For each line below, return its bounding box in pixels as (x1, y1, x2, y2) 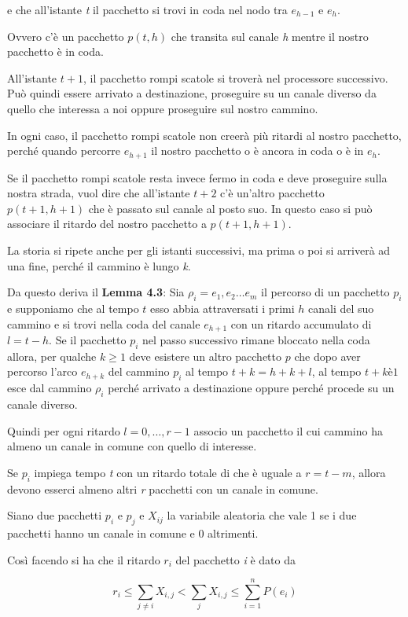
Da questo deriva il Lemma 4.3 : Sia (7, 284, 185, 300)
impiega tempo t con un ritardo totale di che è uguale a (34, 464, 302, 480)
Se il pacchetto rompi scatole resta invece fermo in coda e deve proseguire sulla (7, 169, 388, 185)
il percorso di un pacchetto (261, 284, 390, 300)
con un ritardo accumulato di (230, 315, 372, 332)
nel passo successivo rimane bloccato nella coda (142, 332, 370, 348)
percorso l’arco (7, 363, 78, 380)
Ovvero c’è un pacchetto (7, 28, 124, 44)
